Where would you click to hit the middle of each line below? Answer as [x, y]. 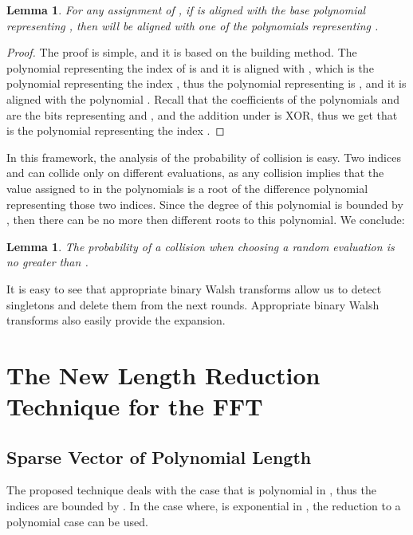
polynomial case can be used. [77, 521]
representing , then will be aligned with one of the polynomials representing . [193, 25]
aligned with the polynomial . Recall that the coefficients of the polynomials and [203, 98]
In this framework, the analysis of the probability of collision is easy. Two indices [204, 157]
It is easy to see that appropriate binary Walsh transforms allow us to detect [194, 288]
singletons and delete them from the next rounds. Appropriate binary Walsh [193, 304]
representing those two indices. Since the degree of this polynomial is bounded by [205, 204]
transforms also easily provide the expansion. [116, 320]
